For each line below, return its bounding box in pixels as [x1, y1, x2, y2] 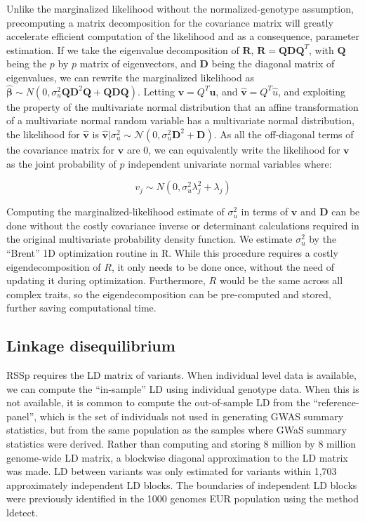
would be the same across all [219, 273, 343, 288]
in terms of [241, 204, 288, 219]
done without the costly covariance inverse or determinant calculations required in [6, 217, 359, 232]
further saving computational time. [6, 300, 157, 315]
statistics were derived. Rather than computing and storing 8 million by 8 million [6, 436, 357, 451]
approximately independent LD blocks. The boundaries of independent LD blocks [6, 477, 357, 492]
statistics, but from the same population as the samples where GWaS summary [6, 422, 347, 437]
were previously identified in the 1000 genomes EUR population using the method [6, 491, 359, 506]
